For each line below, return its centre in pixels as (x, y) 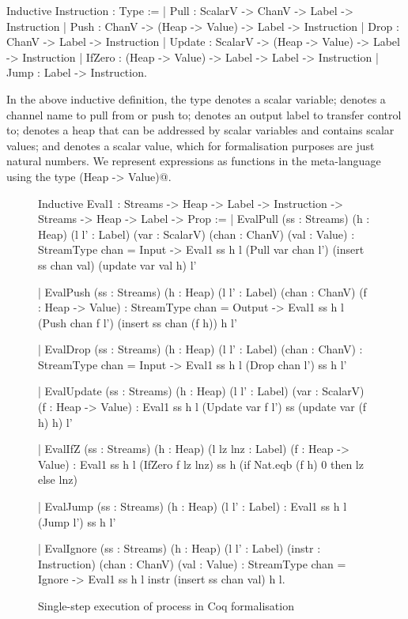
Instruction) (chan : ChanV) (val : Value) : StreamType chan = (192, 563)
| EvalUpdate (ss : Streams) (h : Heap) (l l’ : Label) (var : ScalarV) (201, 391)
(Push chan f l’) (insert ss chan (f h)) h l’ (138, 322)
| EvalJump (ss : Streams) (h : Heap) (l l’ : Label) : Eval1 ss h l (193, 506)
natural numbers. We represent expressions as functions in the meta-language (194, 161)
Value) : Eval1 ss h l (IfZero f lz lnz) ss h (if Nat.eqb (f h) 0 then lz (201, 464)
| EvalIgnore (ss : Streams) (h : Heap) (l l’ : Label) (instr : (179, 548)
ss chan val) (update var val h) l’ (117, 264)
